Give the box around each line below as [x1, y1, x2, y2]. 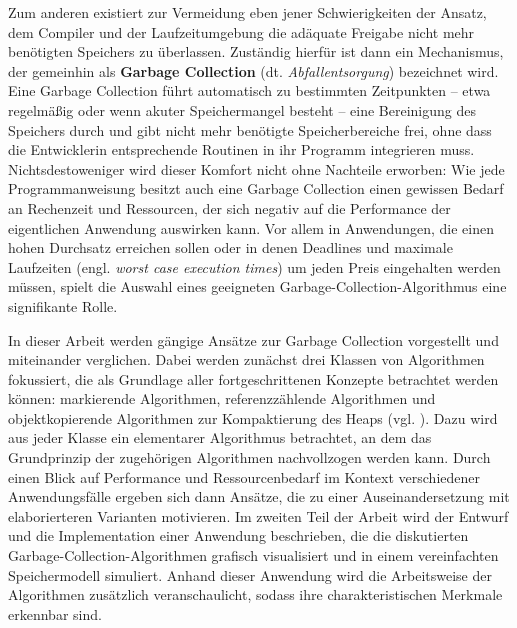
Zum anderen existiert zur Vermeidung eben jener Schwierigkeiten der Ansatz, [8, 2, 487, 22]
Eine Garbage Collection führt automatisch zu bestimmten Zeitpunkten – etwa [8, 80, 491, 101]
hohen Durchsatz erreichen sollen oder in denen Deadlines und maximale [8, 237, 453, 258]
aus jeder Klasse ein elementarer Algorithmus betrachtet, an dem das [8, 427, 432, 448]
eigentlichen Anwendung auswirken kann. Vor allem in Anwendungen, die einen [8, 217, 494, 238]
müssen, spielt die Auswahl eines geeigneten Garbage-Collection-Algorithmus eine [8, 276, 507, 297]
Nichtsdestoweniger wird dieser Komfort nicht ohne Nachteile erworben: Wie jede [8, 158, 505, 179]
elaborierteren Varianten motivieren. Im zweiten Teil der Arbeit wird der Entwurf [8, 505, 509, 526]
